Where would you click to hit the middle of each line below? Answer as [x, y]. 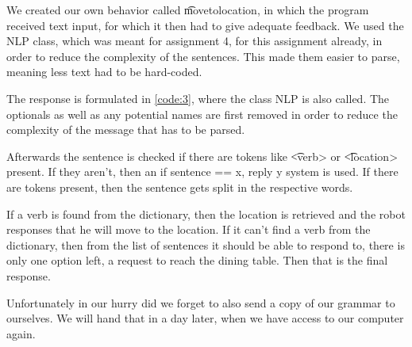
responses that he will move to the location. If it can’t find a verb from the [189, 229]
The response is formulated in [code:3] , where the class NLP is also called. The [198, 98]
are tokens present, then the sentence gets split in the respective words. [180, 187]
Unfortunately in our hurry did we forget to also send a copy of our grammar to [201, 302]
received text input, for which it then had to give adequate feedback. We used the [205, 25]
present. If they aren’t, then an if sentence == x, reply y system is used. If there [202, 172]
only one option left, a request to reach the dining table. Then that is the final [197, 260]
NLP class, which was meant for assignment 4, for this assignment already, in [194, 41]
